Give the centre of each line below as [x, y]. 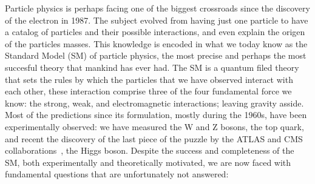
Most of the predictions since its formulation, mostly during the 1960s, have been [156, 115]
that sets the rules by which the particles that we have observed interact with [149, 79]
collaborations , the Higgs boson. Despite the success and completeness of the [150, 150]
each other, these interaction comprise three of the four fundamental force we [148, 91]
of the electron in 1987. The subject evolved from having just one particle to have [157, 20]
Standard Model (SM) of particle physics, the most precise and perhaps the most [156, 55]
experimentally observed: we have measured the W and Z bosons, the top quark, [154, 126]
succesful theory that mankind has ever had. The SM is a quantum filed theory [152, 67]
